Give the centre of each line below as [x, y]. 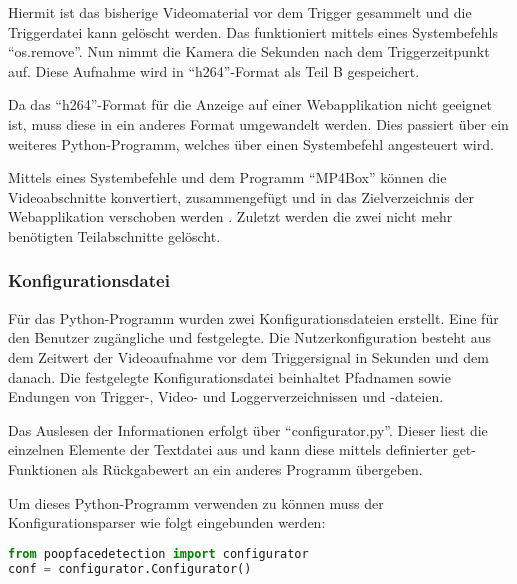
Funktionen [43, 468]
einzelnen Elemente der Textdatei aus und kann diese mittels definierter [228, 449]
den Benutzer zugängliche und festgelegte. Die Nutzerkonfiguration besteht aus [249, 337]
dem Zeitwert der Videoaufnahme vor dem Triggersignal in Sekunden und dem [248, 356]
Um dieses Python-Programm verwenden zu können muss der [196, 502]
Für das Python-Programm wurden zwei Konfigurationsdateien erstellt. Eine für [253, 317]
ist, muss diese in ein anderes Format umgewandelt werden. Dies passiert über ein [258, 123]
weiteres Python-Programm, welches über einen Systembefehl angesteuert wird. [251, 143]
